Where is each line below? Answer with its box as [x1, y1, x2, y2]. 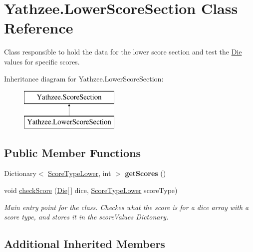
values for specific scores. [4, 56, 80, 66]
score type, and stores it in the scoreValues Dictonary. [4, 211, 169, 222]
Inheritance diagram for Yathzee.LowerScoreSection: [4, 73, 164, 83]
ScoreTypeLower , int [48, 168, 111, 178]
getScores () [125, 168, 166, 178]
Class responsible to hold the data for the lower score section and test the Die [4, 46, 242, 57]
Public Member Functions [4, 144, 141, 160]
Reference [4, 17, 73, 38]
